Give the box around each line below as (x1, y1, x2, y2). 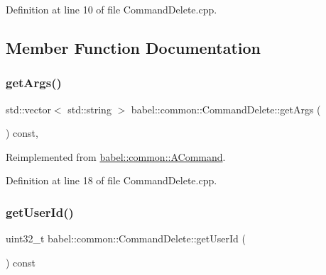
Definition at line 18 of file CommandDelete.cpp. (6, 173, 217, 188)
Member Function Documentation (6, 36, 261, 58)
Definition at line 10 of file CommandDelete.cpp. (6, 2, 217, 16)
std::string (67, 101, 112, 116)
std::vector (6, 101, 51, 116)
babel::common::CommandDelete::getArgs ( (131, 101, 321, 116)
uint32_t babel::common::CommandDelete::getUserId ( (6, 231, 246, 246)
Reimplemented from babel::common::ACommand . (6, 149, 226, 164)
